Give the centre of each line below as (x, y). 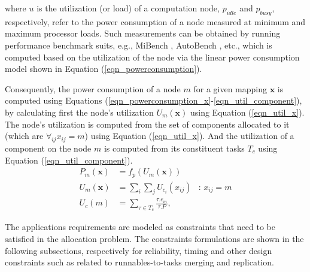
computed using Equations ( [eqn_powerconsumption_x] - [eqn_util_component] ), (154, 100)
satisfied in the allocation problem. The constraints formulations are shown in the (154, 238)
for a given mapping (230, 88)
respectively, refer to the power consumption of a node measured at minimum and (155, 21)
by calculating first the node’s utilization (79, 112)
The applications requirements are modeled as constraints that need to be (140, 227)
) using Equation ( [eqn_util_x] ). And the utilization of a (189, 136)
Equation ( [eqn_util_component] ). (69, 160)
